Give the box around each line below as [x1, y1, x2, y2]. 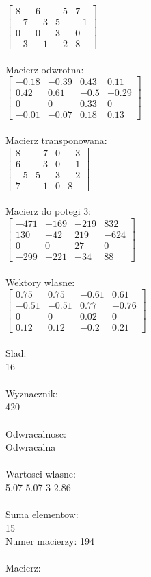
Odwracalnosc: [5, 426, 66, 440]
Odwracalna [5, 440, 56, 454]
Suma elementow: [5, 507, 79, 521]
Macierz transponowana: [5, 133, 107, 148]
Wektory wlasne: [5, 274, 75, 289]
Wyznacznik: [5, 386, 59, 400]
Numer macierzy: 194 [5, 534, 94, 548]
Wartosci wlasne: [5, 467, 76, 481]
